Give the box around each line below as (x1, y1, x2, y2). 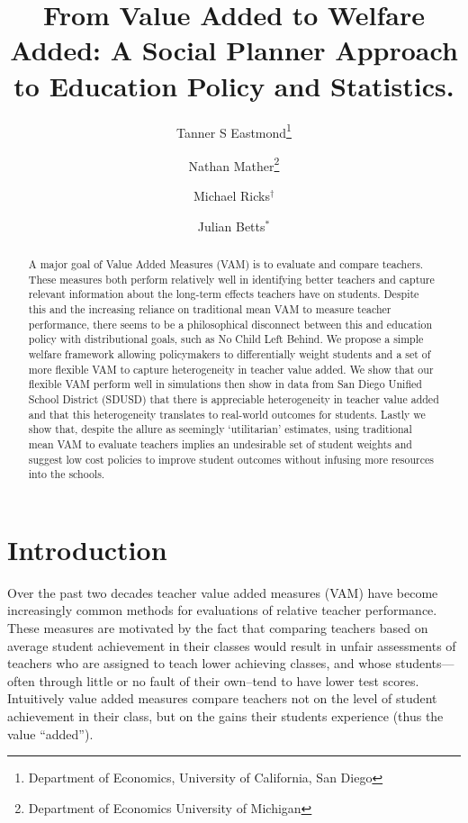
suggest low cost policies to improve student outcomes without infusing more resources (28, 451, 434, 466)
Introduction (7, 530, 167, 567)
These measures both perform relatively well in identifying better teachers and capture (28, 271, 435, 286)
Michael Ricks (193, 186, 270, 204)
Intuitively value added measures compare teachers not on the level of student (7, 689, 437, 708)
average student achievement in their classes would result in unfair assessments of (7, 636, 456, 655)
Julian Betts (197, 216, 265, 235)
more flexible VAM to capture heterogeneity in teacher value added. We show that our (28, 361, 434, 376)
